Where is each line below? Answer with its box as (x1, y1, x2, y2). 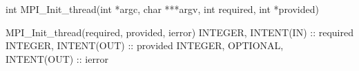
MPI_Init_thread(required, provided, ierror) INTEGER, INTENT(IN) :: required (6, 25, 353, 39)
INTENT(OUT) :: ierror (6, 51, 108, 66)
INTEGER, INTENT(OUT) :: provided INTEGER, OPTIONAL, (6, 38, 284, 53)
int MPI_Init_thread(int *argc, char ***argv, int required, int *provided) (6, 2, 319, 16)
